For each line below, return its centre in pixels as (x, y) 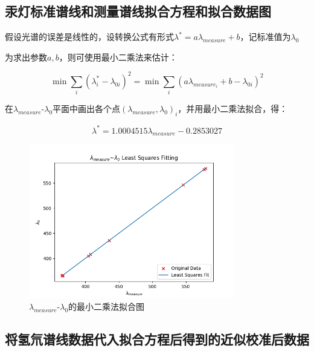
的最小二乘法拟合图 (107, 307)
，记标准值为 (265, 37)
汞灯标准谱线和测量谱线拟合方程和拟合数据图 (138, 11)
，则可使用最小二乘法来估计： (118, 57)
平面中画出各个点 (87, 109)
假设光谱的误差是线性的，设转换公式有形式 (89, 37)
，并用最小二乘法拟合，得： (233, 109)
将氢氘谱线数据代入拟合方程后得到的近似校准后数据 (157, 339)
